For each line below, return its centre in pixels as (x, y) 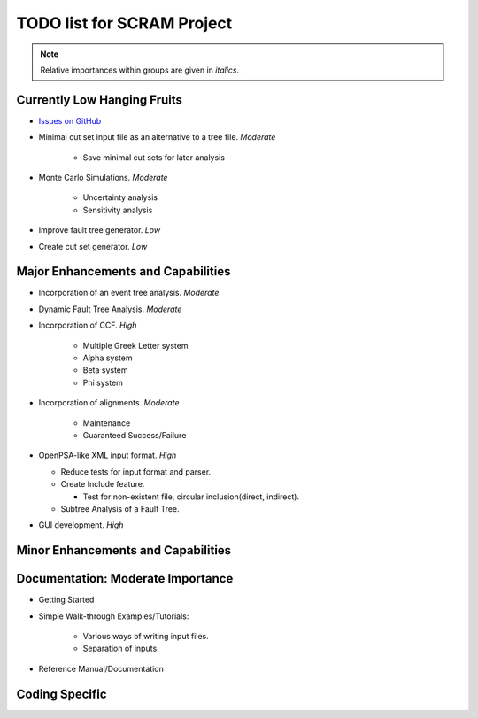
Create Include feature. (103, 484)
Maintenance (107, 423)
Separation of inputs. (121, 649)
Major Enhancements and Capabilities (123, 271)
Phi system (103, 382)
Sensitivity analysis (118, 210)
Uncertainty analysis (120, 197)
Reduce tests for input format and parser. (136, 471)
